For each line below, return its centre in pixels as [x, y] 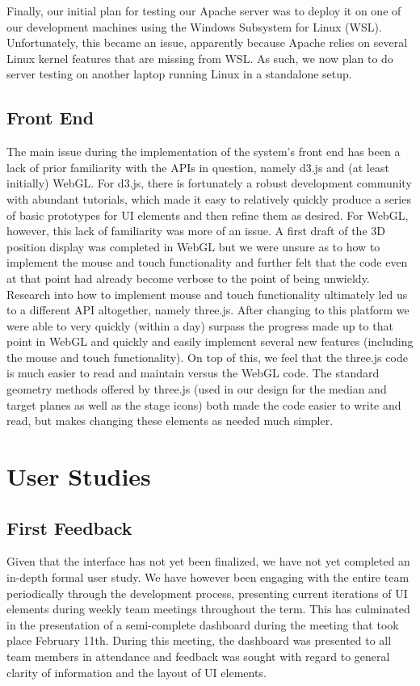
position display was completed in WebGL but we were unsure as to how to [193, 246]
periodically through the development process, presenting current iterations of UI [207, 593]
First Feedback [69, 527]
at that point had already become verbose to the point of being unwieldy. [188, 278]
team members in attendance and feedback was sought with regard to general [198, 656]
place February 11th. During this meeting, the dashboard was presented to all [199, 640]
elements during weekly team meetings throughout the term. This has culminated [208, 609]
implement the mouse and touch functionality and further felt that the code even [207, 262]
